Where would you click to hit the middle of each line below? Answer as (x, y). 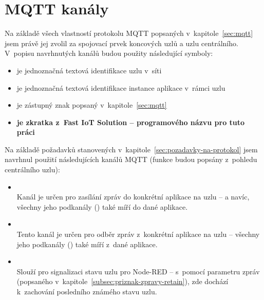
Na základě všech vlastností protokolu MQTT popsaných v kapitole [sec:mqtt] (129, 33)
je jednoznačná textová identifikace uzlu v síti (89, 70)
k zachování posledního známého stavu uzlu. (87, 291)
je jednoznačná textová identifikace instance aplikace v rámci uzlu (121, 87)
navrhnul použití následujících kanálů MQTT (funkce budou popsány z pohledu (131, 159)
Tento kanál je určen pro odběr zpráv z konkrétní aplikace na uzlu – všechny (138, 234)
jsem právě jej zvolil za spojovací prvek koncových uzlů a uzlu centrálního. (121, 43)
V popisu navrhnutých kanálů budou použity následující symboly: (109, 53)
